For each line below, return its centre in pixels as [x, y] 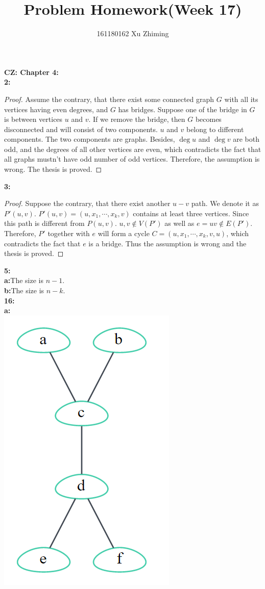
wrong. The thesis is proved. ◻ [53, 169]
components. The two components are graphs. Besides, [90, 139]
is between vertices [33, 119]
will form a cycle [124, 233]
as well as [179, 223]
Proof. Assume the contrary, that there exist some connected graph [109, 99]
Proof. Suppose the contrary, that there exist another [87, 203]
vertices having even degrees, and [56, 109]
